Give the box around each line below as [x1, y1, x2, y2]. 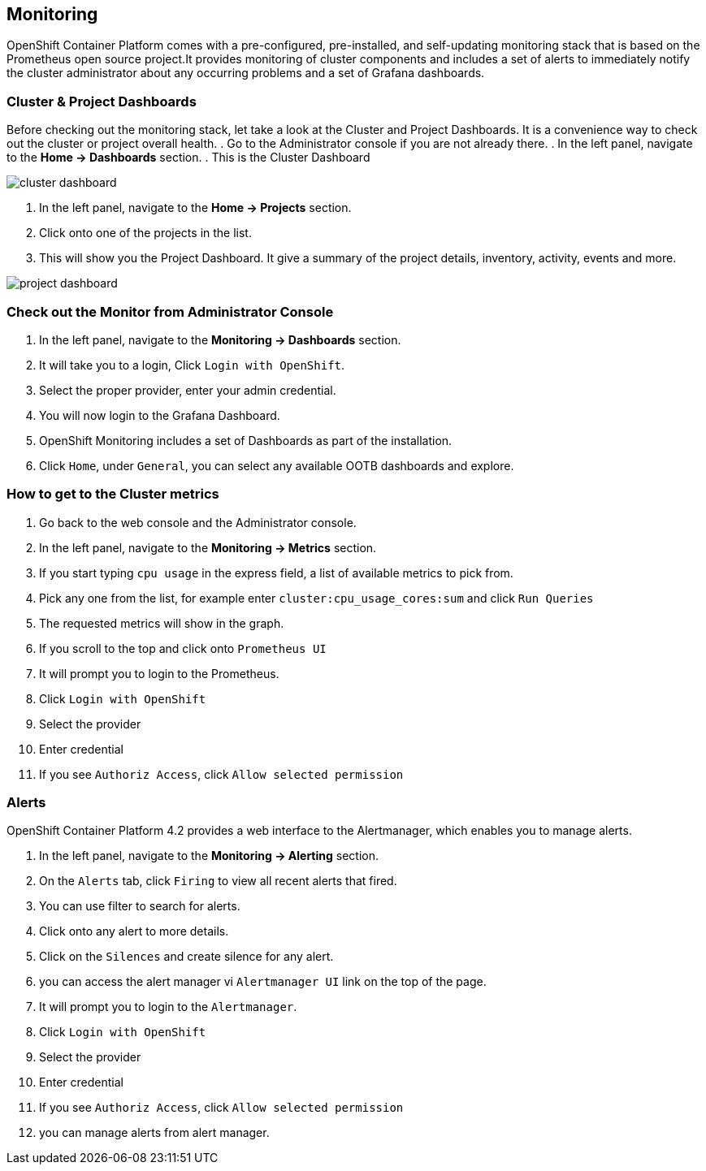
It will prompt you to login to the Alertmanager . [39, 1000, 297, 1014]
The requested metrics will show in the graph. [39, 616, 284, 630]
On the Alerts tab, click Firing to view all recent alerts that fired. [39, 874, 397, 888]
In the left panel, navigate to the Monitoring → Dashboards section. [39, 332, 401, 347]
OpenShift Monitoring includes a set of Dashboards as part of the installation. [39, 433, 453, 447]
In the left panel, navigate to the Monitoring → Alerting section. [39, 849, 379, 863]
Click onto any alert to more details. [39, 924, 229, 939]
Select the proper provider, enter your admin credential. [39, 382, 336, 397]
